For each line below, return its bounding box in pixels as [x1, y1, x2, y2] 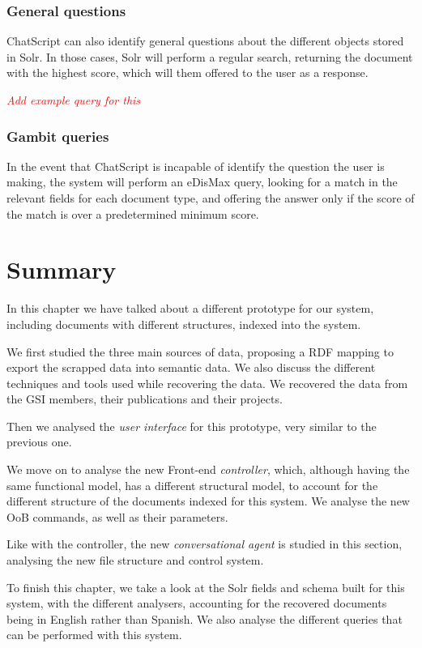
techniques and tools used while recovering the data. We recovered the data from [6, 374, 408, 391]
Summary [6, 253, 117, 286]
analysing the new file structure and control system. [6, 552, 264, 569]
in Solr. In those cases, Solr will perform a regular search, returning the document [6, 48, 413, 65]
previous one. [6, 433, 72, 450]
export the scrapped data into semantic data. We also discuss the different [6, 359, 376, 376]
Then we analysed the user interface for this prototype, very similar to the [6, 417, 377, 434]
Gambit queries [6, 126, 109, 146]
